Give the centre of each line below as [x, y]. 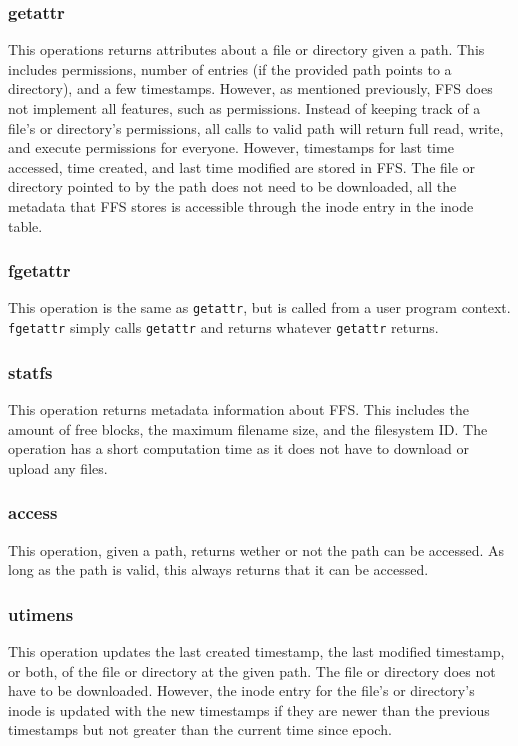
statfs [30, 371]
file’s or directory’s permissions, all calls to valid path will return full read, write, [256, 127]
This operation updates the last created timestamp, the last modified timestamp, [256, 650]
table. [25, 225]
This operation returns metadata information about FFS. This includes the [238, 408]
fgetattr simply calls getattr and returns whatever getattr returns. [223, 327]
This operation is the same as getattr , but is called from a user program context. [259, 307]
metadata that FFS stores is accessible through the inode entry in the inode [241, 205]
